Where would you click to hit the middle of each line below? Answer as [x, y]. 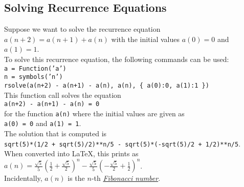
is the [76, 178]
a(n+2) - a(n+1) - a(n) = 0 [52, 104]
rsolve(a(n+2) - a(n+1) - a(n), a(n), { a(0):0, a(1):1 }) [107, 85]
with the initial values [146, 39]
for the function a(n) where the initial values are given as [94, 113]
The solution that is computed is [56, 133]
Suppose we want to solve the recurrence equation [82, 29]
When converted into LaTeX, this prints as [71, 153]
